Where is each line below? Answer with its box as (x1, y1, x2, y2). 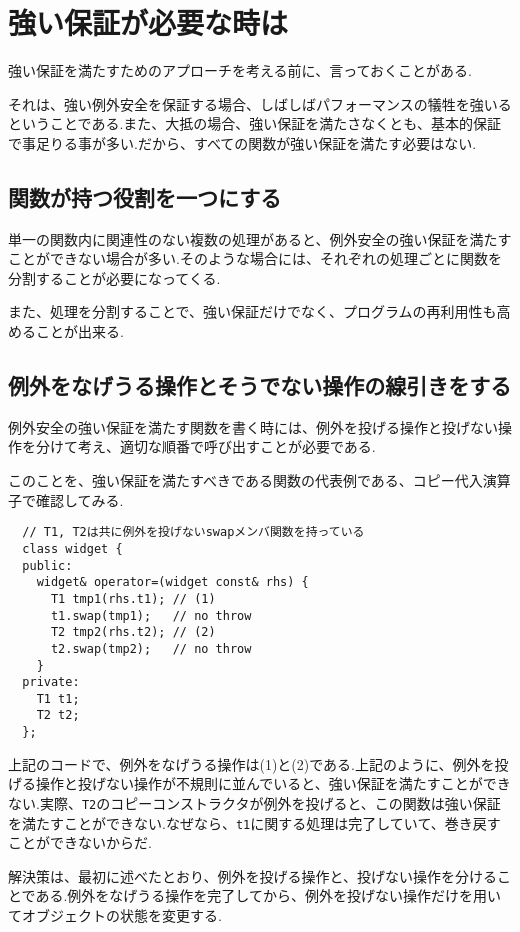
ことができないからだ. (8, 832, 152, 853)
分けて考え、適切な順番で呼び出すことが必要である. (35, 436, 376, 457)
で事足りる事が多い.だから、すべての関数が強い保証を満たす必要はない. (8, 132, 477, 153)
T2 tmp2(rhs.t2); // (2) (50, 625, 216, 640)
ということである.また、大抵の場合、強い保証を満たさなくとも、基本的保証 (8, 113, 501, 134)
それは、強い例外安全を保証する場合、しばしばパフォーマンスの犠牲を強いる (8, 93, 512, 114)
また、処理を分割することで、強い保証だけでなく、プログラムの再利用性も (8, 301, 497, 322)
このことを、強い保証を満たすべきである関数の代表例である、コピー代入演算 (8, 470, 511, 491)
